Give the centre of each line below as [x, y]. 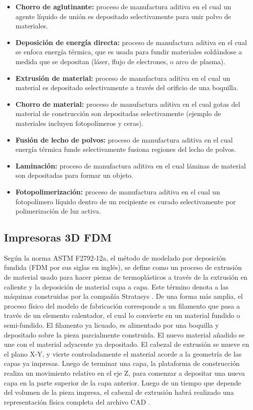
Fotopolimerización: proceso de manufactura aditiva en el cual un [118, 191]
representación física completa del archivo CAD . [77, 401]
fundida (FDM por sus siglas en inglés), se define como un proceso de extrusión [123, 267]
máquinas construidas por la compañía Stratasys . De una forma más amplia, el [124, 296]
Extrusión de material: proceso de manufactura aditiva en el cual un [123, 78]
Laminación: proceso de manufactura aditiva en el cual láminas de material [131, 165]
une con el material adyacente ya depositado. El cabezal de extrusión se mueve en [126, 344]
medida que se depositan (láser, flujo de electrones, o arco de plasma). [120, 61]
